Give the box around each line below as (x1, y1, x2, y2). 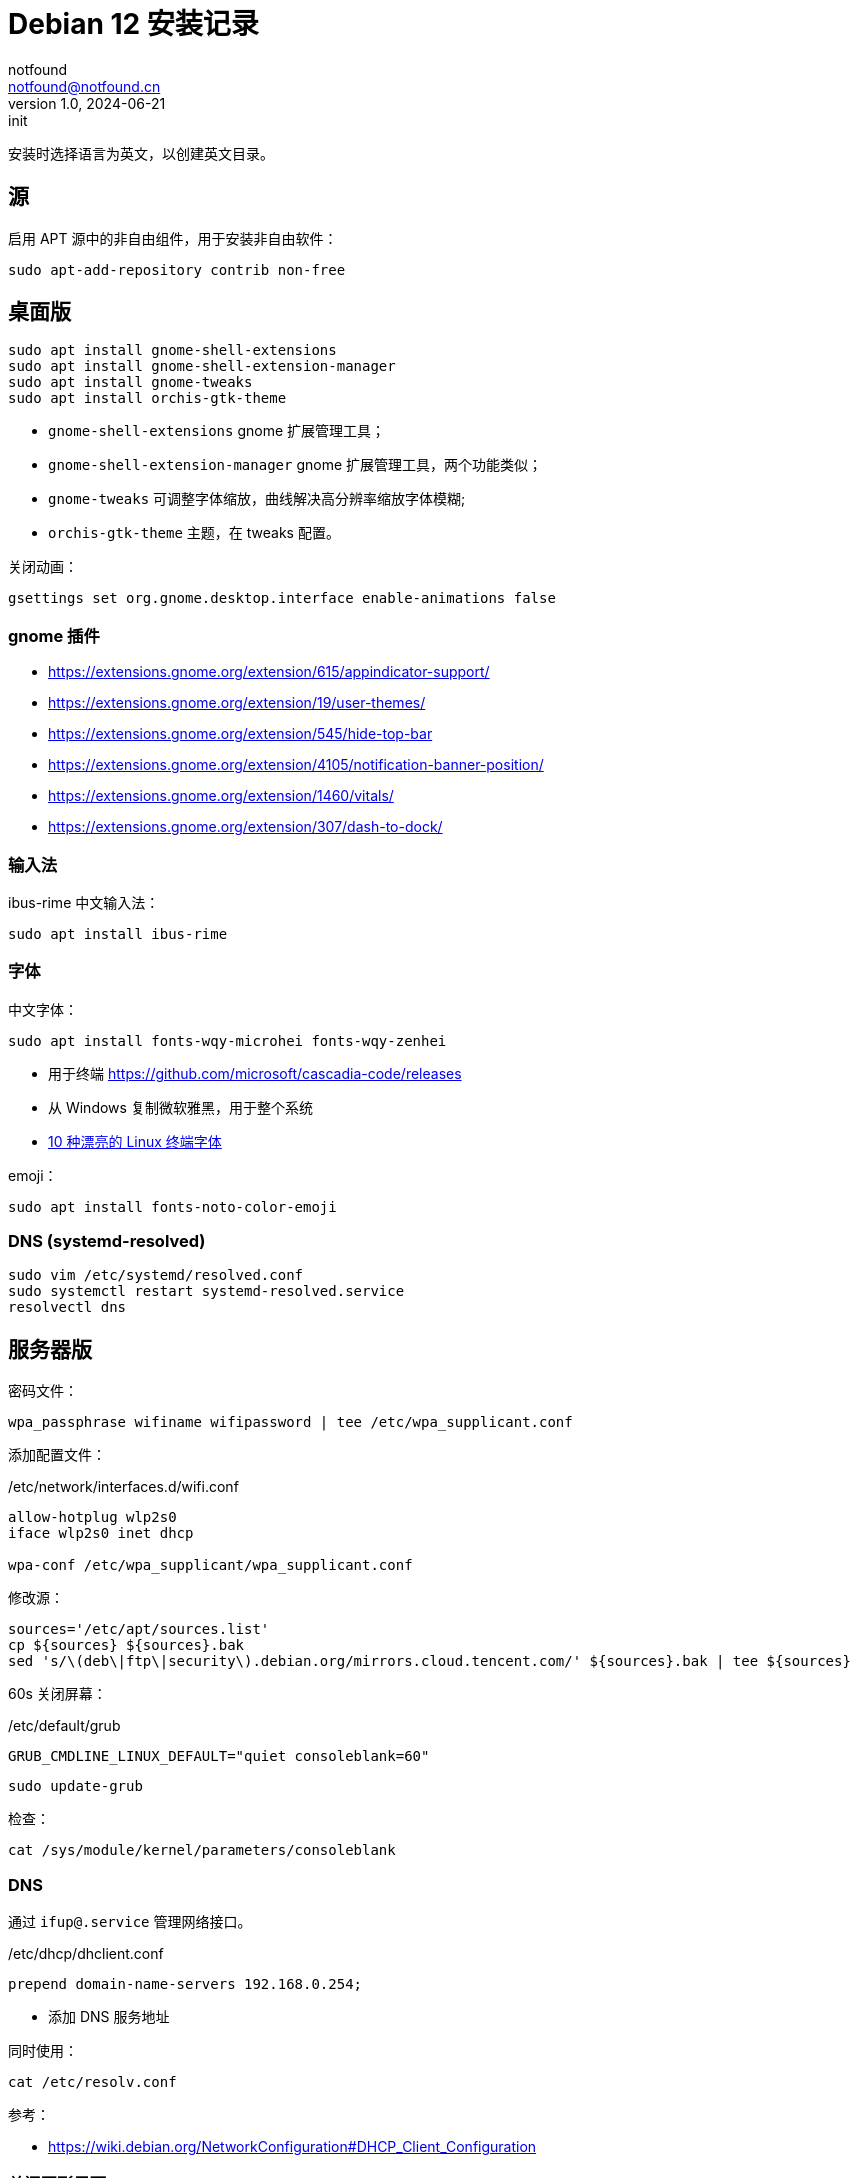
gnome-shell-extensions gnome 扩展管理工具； (48, 422, 385, 440)
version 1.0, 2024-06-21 (8, 94, 166, 112)
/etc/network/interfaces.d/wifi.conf (8, 1478, 239, 1496)
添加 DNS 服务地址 (48, 2008, 170, 2026)
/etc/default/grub (8, 1717, 121, 1735)
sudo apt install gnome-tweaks (8, 374, 253, 391)
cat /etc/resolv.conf (8, 2074, 177, 2091)
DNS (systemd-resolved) (8, 1231, 206, 1252)
